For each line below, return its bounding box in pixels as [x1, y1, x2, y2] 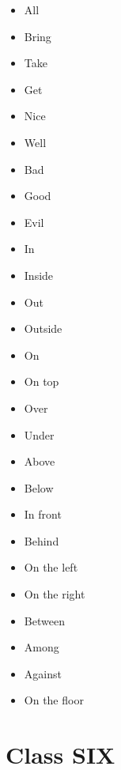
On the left [24, 559, 78, 576]
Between [24, 612, 65, 628]
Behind [24, 532, 59, 549]
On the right [24, 586, 85, 602]
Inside [24, 266, 54, 283]
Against [24, 665, 62, 681]
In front [24, 506, 62, 523]
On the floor [24, 692, 84, 708]
